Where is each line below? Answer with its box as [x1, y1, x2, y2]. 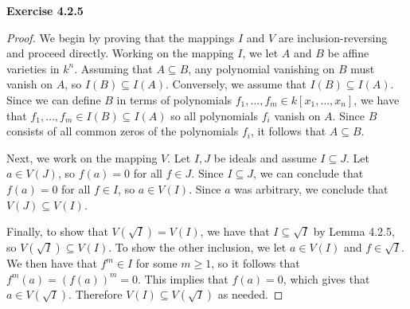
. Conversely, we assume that [166, 76, 307, 92]
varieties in [6, 60, 60, 76]
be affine [327, 45, 369, 61]
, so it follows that [211, 255, 300, 272]
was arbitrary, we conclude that [234, 180, 389, 197]
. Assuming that [74, 60, 153, 76]
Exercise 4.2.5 [6, 2, 84, 18]
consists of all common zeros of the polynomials [6, 123, 239, 139]
